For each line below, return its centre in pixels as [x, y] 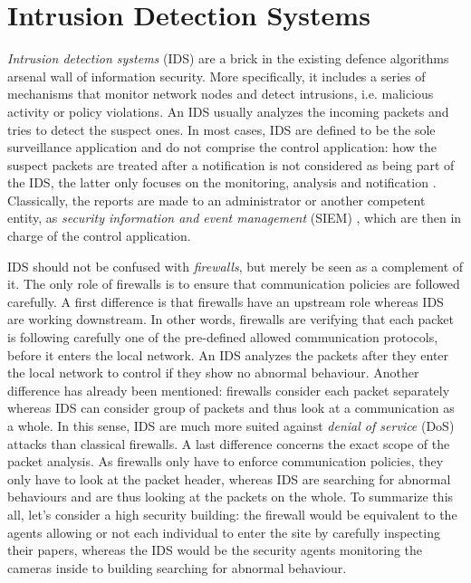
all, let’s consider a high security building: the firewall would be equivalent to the [232, 514]
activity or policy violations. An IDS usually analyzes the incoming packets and [228, 111]
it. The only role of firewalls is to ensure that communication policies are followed [234, 284]
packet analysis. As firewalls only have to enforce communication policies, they [226, 461]
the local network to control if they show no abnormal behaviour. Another [213, 373]
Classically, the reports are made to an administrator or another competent [216, 200]
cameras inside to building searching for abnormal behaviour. [177, 567]
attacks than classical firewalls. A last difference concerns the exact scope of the [229, 443]
